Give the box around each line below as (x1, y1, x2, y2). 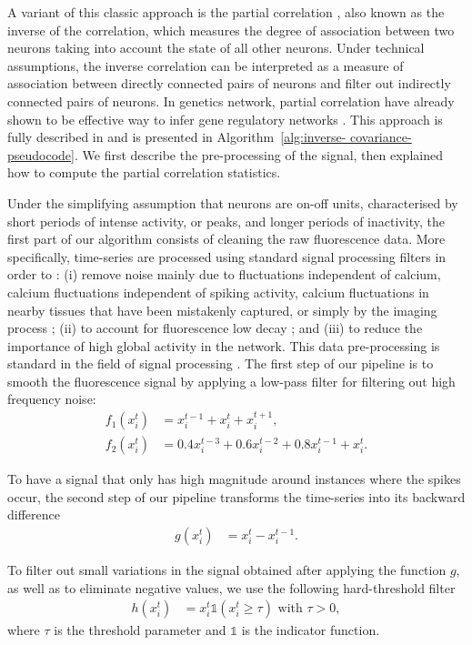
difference (7, 505, 60, 524)
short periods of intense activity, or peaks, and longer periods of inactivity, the (7, 211, 445, 230)
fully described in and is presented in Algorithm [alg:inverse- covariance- (7, 127, 412, 146)
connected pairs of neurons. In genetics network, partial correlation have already (7, 91, 455, 110)
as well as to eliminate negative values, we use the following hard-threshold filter (7, 578, 456, 597)
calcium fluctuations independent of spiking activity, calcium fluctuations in (7, 282, 429, 301)
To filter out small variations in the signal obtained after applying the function (7, 559, 447, 579)
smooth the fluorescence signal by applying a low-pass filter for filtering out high (7, 371, 456, 390)
